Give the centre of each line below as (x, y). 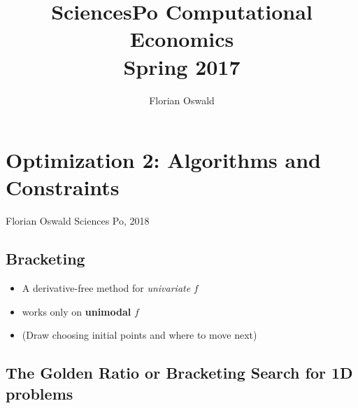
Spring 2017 (182, 66)
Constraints (63, 187)
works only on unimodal (77, 311)
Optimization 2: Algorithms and (163, 160)
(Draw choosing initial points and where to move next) (139, 335)
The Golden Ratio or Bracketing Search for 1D (179, 373)
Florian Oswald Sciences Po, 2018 (78, 221)
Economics (182, 39)
